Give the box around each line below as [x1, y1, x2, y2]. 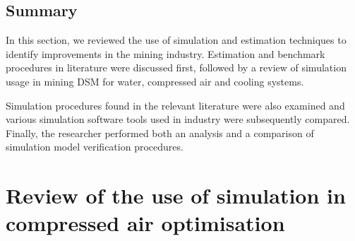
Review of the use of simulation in [6, 181, 346, 210]
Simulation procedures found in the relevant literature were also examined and [6, 98, 345, 112]
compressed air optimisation [6, 208, 285, 237]
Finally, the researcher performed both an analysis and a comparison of [6, 125, 314, 140]
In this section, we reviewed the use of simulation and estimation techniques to [6, 33, 347, 47]
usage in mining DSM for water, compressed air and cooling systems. [6, 74, 304, 88]
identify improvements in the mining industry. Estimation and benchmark [6, 46, 325, 61]
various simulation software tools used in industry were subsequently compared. [6, 112, 350, 127]
